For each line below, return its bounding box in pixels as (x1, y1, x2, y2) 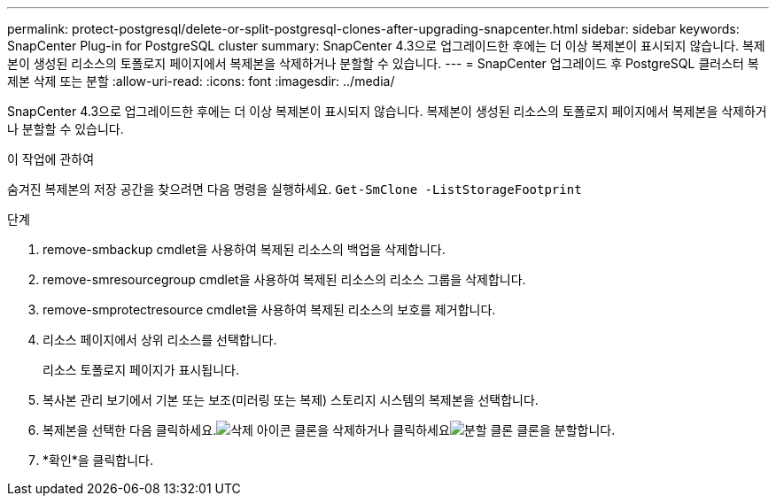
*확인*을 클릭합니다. (43, 453, 154, 468)
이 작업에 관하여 (7, 151, 95, 166)
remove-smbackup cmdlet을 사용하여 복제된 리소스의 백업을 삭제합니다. (43, 242, 446, 257)
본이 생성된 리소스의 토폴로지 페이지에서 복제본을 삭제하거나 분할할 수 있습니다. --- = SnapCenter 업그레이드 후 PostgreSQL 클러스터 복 (7, 56, 759, 71)
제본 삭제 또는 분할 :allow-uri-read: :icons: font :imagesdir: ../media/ (7, 74, 395, 89)
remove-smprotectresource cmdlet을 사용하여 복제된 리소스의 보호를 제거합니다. (43, 302, 496, 317)
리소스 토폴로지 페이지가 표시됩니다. (43, 362, 239, 377)
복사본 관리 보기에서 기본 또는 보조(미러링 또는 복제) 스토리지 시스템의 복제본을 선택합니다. (43, 392, 539, 407)
